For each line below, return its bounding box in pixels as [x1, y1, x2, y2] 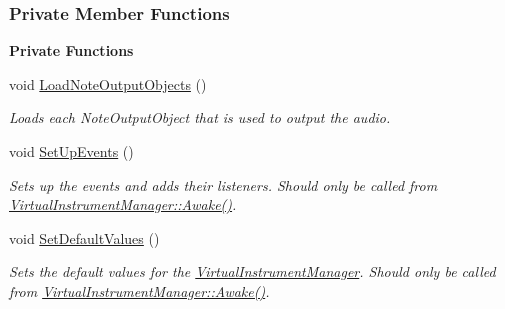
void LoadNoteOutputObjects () [9, 73, 207, 94]
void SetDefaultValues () [9, 227, 160, 248]
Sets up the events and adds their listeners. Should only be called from [9, 174, 438, 195]
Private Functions [9, 40, 134, 61]
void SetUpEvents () [9, 141, 134, 161]
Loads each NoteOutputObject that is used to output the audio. [9, 107, 391, 128]
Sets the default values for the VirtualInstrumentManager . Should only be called [9, 261, 496, 282]
